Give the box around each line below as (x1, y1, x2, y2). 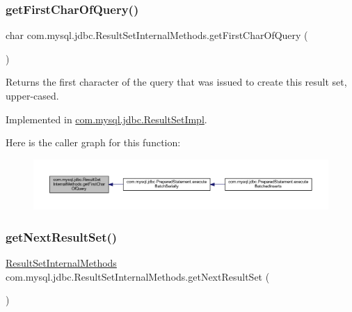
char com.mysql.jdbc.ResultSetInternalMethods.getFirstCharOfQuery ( (6, 28, 308, 42)
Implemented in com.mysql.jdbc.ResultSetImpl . (6, 111, 207, 126)
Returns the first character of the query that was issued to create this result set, (6, 75, 347, 89)
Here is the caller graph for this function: (6, 135, 181, 150)
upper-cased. (6, 88, 59, 102)
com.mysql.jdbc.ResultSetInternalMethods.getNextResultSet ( (6, 269, 270, 283)
